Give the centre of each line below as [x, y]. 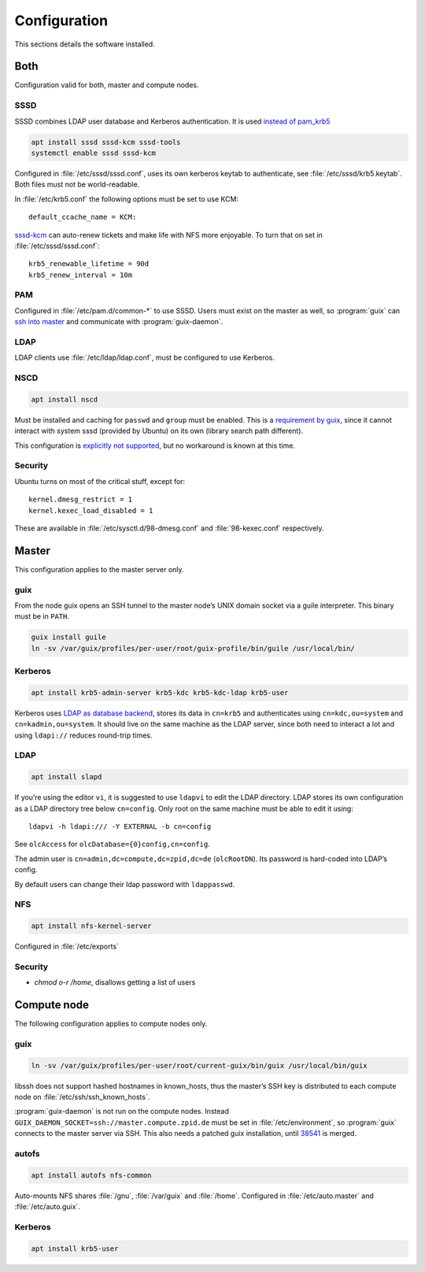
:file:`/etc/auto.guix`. [47, 1207]
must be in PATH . [42, 616]
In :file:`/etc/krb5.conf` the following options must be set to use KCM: [127, 199]
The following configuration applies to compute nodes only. [111, 1024]
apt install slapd [67, 777]
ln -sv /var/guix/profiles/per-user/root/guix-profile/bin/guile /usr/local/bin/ [193, 648]
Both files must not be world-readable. [77, 184]
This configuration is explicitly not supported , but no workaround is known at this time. [155, 446]
